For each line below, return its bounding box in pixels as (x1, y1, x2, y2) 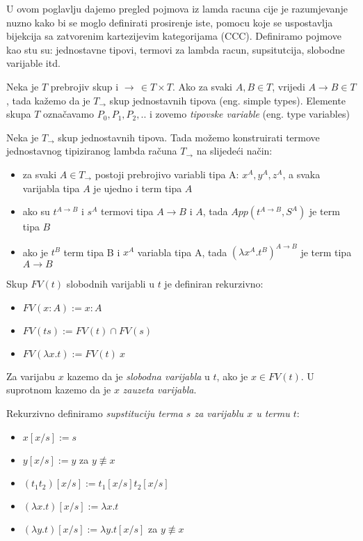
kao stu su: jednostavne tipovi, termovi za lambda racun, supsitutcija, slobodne (6, 42, 345, 56)
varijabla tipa (22, 180, 80, 195)
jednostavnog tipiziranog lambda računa (6, 143, 177, 158)
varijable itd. (6, 56, 60, 70)
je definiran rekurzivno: (164, 276, 264, 291)
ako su (22, 204, 50, 219)
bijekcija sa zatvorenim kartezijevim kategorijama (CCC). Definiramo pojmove (6, 29, 341, 43)
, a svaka (282, 166, 321, 181)
